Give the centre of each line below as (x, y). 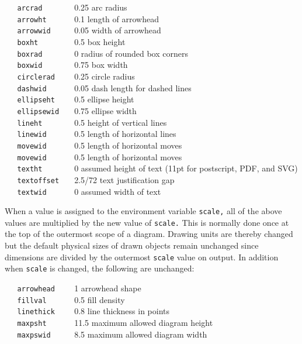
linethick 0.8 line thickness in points (93, 311)
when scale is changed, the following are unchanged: (100, 268)
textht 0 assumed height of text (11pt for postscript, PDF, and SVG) (157, 168)
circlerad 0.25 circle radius (76, 76)
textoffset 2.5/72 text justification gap (96, 179)
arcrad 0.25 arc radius (72, 7)
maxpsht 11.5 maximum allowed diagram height (115, 322)
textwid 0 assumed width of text (89, 191)
